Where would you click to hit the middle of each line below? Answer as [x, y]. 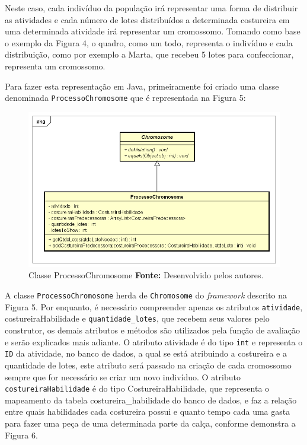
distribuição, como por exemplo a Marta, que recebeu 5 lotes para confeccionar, [149, 54]
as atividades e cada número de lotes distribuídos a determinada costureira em [147, 19]
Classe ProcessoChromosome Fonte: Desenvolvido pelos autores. [146, 275]
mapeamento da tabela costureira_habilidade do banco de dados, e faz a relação [151, 400]
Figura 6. [21, 435]
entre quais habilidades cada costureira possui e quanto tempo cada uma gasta [148, 411]
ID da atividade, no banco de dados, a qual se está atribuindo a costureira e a [146, 353]
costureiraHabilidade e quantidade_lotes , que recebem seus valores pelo [137, 318]
